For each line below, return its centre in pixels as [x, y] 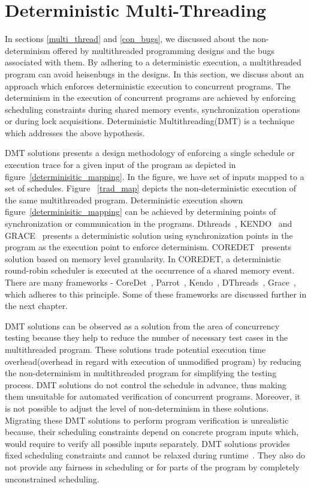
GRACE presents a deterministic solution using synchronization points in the [149, 235]
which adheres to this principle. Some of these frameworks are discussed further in [156, 294]
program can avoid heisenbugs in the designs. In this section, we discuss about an [154, 73]
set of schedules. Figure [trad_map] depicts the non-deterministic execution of [151, 188]
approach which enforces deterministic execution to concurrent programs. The [148, 85]
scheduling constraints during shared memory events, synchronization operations [153, 109]
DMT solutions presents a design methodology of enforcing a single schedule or [150, 153]
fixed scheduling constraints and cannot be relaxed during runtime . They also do [155, 455]
